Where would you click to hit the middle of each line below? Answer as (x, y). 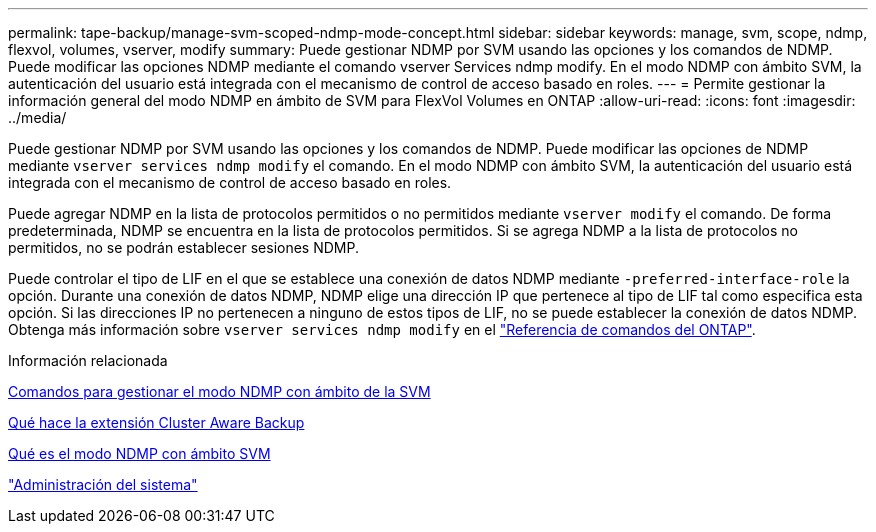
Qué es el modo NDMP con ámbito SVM (139, 453)
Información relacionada (88, 360)
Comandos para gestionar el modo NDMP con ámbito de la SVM (219, 391)
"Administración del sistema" (103, 484)
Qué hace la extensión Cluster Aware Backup (156, 422)
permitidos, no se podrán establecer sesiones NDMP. (183, 247)
